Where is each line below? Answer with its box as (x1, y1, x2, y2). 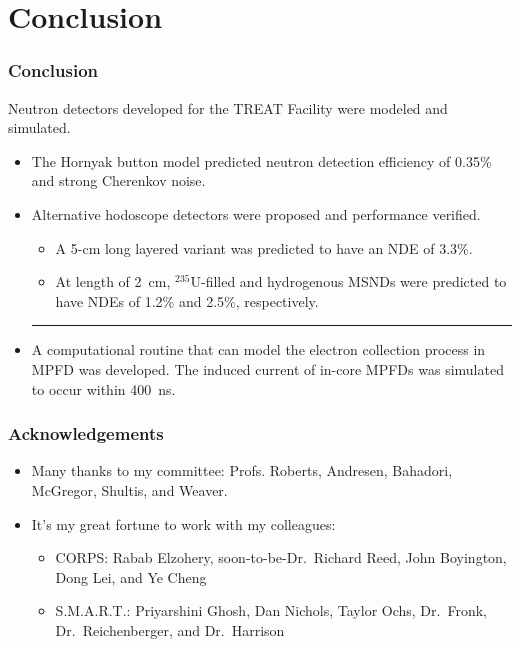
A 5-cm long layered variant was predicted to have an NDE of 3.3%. (55, 237, 473, 258)
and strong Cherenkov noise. (31, 170, 206, 191)
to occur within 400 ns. (31, 378, 176, 399)
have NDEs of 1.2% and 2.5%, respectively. (55, 290, 319, 311)
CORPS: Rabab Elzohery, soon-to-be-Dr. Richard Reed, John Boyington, (55, 547, 507, 568)
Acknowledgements (8, 421, 164, 446)
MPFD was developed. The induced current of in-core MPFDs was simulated (31, 358, 504, 379)
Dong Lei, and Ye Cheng (55, 566, 207, 587)
